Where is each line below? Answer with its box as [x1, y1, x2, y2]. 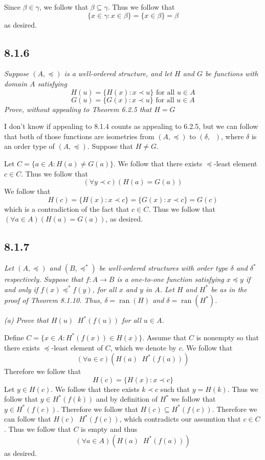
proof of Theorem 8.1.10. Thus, [4, 295, 102, 305]
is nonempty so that [196, 332, 259, 342]
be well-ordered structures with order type [99, 262, 228, 273]
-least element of [51, 342, 103, 353]
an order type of [4, 141, 55, 151]
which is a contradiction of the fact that [4, 203, 129, 214]
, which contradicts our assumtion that [119, 413, 241, 424]
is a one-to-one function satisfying [117, 274, 224, 284]
